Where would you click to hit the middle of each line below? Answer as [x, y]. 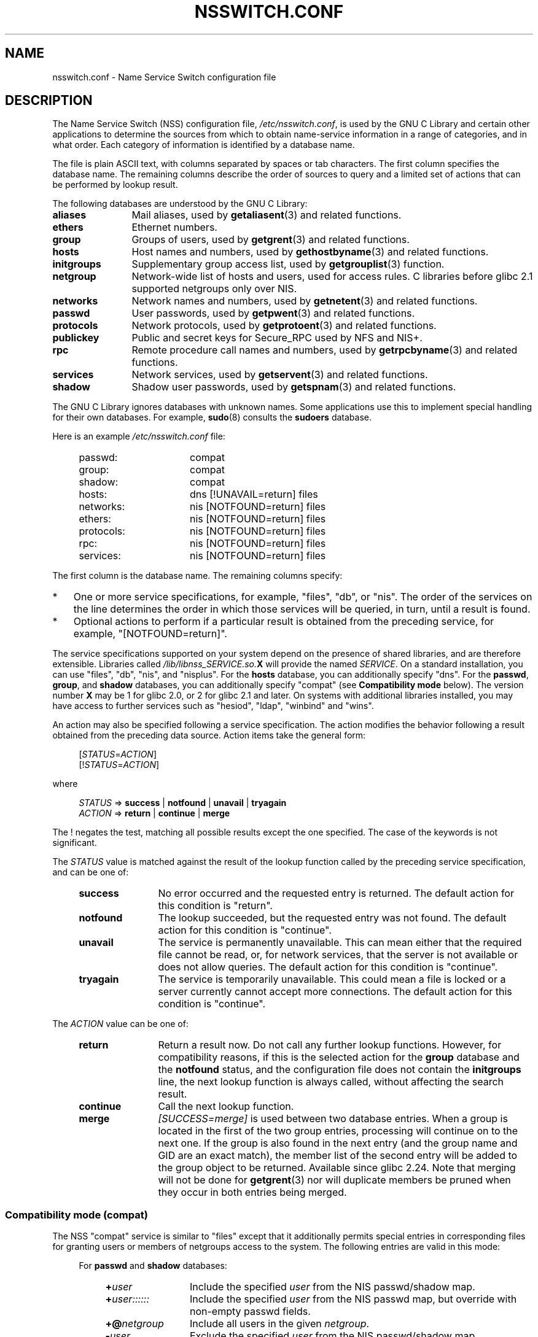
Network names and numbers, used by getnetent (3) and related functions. [305, 301]
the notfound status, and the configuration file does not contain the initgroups [340, 1070]
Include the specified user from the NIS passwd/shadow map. [332, 1287]
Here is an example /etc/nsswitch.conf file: [139, 436]
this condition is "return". [215, 906]
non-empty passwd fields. [250, 1312]
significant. [75, 843]
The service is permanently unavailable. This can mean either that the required [340, 943]
